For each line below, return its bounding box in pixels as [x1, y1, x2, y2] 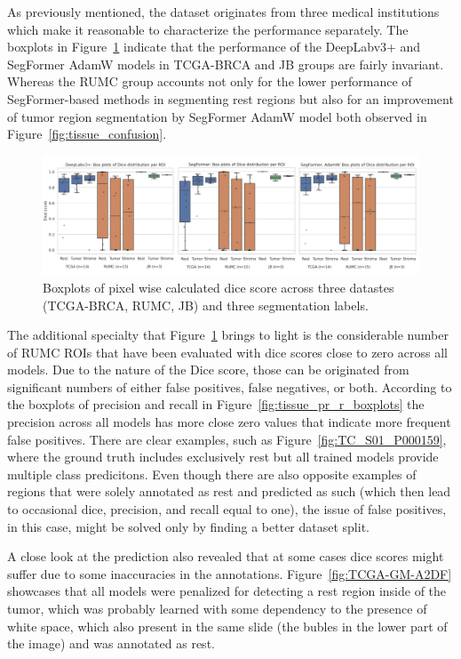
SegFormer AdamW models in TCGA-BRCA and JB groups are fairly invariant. [7, 54, 444, 73]
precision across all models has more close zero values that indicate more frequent [7, 413, 451, 431]
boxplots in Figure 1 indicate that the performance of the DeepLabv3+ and [7, 37, 421, 56]
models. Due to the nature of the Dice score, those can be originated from [7, 360, 409, 379]
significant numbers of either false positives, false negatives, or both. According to [7, 377, 452, 396]
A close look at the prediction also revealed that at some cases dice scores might [7, 547, 444, 566]
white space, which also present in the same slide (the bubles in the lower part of [7, 616, 448, 635]
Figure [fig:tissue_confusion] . [7, 125, 167, 143]
